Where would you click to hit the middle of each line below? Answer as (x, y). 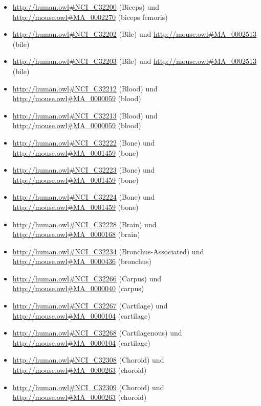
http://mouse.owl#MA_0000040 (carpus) (78, 288)
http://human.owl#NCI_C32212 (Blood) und (85, 88)
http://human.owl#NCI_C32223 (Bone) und (84, 170)
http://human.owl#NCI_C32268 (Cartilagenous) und (97, 333)
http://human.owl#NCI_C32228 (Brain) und (84, 224)
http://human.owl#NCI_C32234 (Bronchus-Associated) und (108, 251)
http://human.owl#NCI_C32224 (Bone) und (84, 197)
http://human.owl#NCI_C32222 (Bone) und (84, 142)
